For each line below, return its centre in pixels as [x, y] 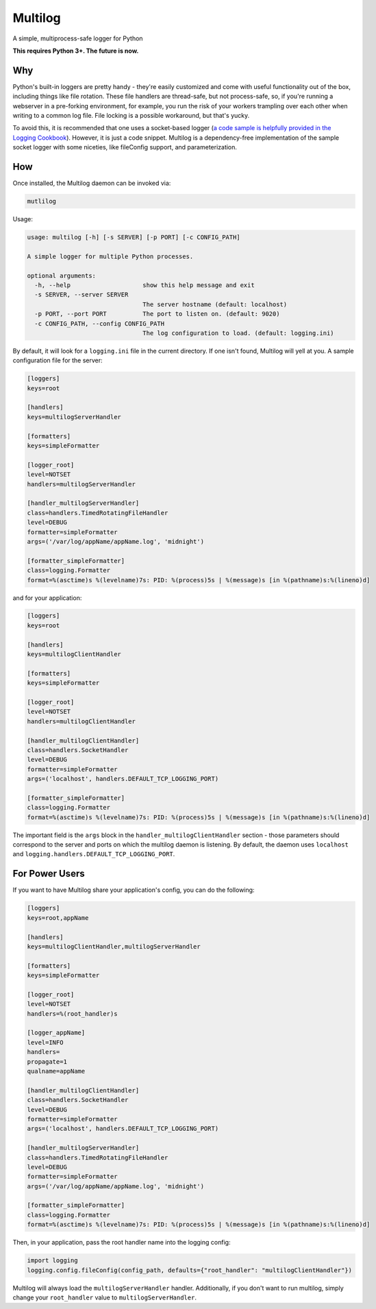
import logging [52, 1261]
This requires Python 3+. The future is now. [76, 51]
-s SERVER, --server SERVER [82, 295]
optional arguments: [61, 275]
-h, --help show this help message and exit [145, 285]
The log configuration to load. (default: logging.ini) [239, 333]
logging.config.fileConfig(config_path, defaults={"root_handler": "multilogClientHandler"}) [190, 1270]
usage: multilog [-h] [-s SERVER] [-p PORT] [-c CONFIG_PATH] [134, 237]
